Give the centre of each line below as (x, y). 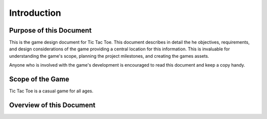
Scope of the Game (39, 79)
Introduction (35, 13)
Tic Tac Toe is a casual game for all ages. (51, 91)
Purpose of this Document (50, 30)
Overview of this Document (52, 105)
